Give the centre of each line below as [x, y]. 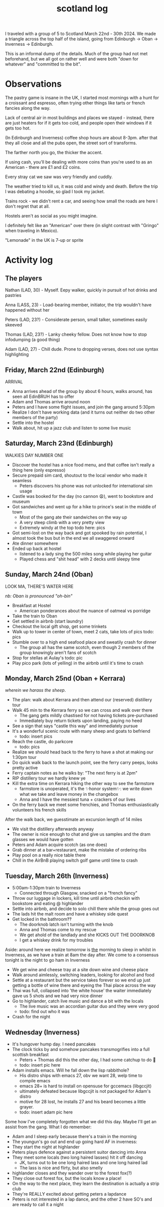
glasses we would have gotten [43, 840]
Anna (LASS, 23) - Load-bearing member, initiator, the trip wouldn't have [78, 305]
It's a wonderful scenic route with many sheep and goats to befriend [81, 731]
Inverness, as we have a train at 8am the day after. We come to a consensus [82, 955]
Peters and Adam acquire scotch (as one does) [60, 845]
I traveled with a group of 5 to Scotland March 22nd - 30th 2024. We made [81, 34]
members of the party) [35, 417]
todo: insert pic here [40, 1065]
